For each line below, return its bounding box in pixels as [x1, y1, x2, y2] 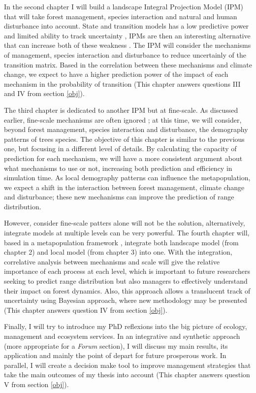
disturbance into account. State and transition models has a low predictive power [4, 21, 249, 31]
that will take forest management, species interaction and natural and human [4, 11, 237, 21]
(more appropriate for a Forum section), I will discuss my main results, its [4, 340, 228, 351]
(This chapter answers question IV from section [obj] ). [4, 304, 167, 315]
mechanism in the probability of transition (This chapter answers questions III [4, 78, 241, 89]
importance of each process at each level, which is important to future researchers [4, 266, 250, 276]
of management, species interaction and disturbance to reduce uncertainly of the [4, 49, 246, 60]
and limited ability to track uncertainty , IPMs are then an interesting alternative [4, 30, 251, 40]
